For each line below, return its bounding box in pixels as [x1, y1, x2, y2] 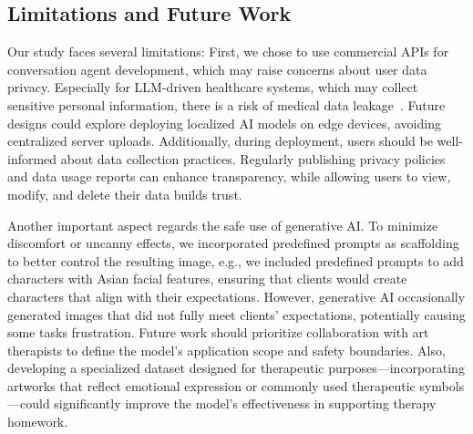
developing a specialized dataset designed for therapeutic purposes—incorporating [7, 358, 465, 377]
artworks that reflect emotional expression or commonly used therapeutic [7, 376, 416, 395]
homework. [7, 412, 68, 431]
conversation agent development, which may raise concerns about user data [7, 59, 427, 78]
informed [7, 149, 57, 168]
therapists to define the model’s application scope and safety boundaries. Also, [7, 340, 446, 359]
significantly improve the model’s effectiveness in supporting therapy [54, 394, 437, 413]
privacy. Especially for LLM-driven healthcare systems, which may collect [7, 77, 418, 97]
